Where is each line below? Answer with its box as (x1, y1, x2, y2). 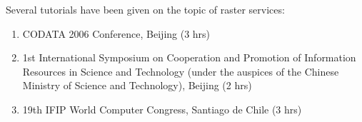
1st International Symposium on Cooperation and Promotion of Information (22, 50, 356, 65)
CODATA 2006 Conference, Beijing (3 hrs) (22, 26, 211, 41)
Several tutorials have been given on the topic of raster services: (6, 2, 285, 16)
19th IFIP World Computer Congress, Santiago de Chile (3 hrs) (22, 101, 302, 116)
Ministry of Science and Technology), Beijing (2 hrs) (22, 78, 252, 93)
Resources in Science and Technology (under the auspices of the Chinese (22, 63, 339, 78)
